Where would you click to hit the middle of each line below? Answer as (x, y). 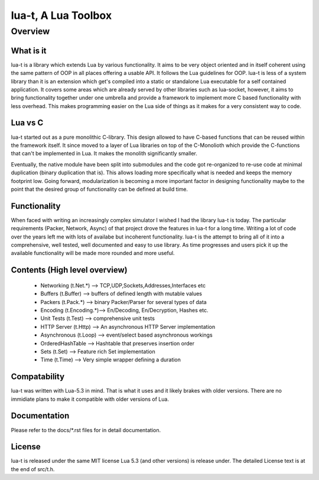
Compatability (38, 377)
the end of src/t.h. (33, 469)
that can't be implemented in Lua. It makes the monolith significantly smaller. (104, 154)
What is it (29, 50)
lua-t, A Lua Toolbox (61, 15)
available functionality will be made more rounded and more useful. (93, 253)
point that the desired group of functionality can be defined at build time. (100, 189)
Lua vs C (27, 123)
